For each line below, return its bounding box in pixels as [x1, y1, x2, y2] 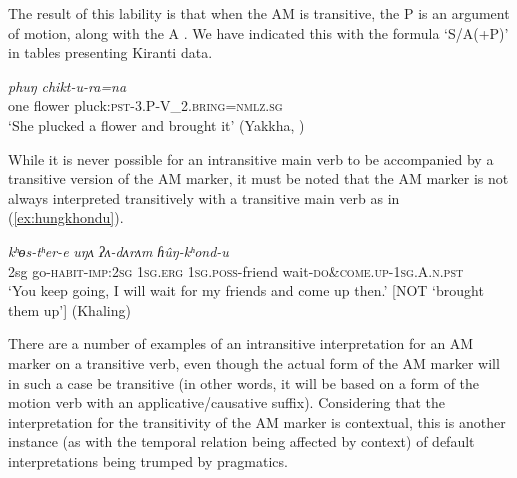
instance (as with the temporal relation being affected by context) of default [8, 431, 475, 452]
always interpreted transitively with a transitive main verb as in [8, 187, 400, 208]
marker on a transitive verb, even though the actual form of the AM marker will [8, 352, 500, 373]
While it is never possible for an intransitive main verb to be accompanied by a [8, 148, 494, 169]
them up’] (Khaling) [8, 299, 131, 320]
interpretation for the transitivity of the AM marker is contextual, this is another [8, 411, 506, 432]
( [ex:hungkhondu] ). [8, 207, 124, 228]
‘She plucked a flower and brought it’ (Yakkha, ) [8, 114, 305, 135]
